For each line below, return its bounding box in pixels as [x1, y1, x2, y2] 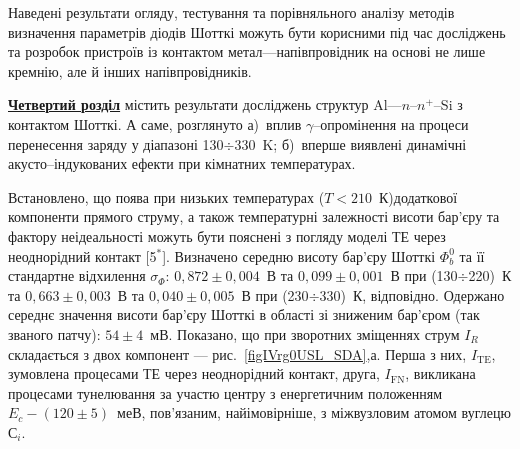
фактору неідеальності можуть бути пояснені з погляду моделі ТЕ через [8, 225, 446, 246]
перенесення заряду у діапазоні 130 [8, 133, 224, 154]
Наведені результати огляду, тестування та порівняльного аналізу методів [8, 2, 455, 22]
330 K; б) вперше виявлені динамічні [234, 133, 467, 154]
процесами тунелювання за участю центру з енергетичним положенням [8, 382, 443, 403]
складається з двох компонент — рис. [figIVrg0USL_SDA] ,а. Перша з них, [8, 343, 467, 364]
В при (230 [241, 284, 309, 305]
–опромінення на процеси [313, 113, 469, 134]
